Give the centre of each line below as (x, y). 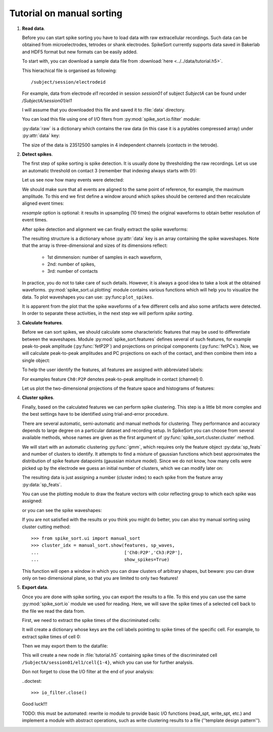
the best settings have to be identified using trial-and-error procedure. (95, 414)
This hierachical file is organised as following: (70, 70)
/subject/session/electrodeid (69, 82)
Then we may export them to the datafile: (65, 646)
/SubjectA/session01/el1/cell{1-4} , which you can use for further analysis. (108, 662)
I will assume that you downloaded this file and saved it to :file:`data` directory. (104, 110)
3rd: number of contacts (73, 271)
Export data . (35, 588)
